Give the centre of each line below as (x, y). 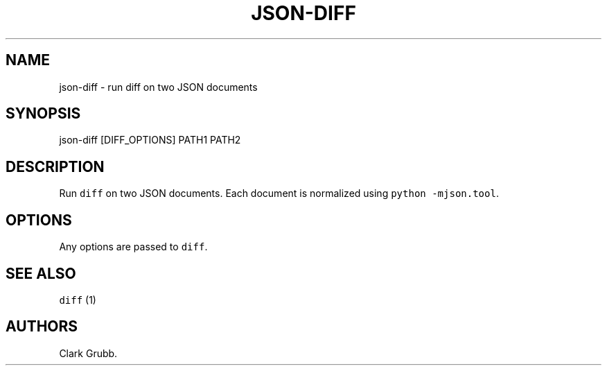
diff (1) (78, 300)
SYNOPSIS (43, 114)
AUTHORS (42, 327)
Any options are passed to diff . (133, 247)
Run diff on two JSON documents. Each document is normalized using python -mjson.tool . (279, 193)
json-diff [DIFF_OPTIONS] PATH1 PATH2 (150, 140)
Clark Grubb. (88, 353)
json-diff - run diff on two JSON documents (158, 87)
